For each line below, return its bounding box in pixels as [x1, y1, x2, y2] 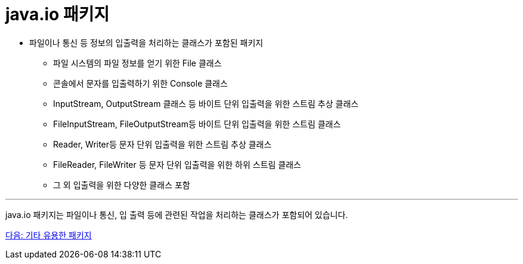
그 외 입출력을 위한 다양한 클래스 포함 [53, 179, 190, 190]
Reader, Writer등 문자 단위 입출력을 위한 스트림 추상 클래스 [53, 139, 272, 149]
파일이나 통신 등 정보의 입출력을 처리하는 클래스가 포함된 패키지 [29, 37, 264, 48]
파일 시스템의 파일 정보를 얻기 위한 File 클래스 [53, 57, 222, 68]
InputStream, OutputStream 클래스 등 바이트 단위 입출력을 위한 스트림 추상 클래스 [53, 98, 359, 109]
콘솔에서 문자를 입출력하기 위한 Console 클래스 [53, 78, 228, 88]
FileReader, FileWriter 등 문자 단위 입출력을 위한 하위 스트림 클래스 [53, 159, 301, 170]
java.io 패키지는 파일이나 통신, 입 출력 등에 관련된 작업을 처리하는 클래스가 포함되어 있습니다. [5, 209, 348, 220]
